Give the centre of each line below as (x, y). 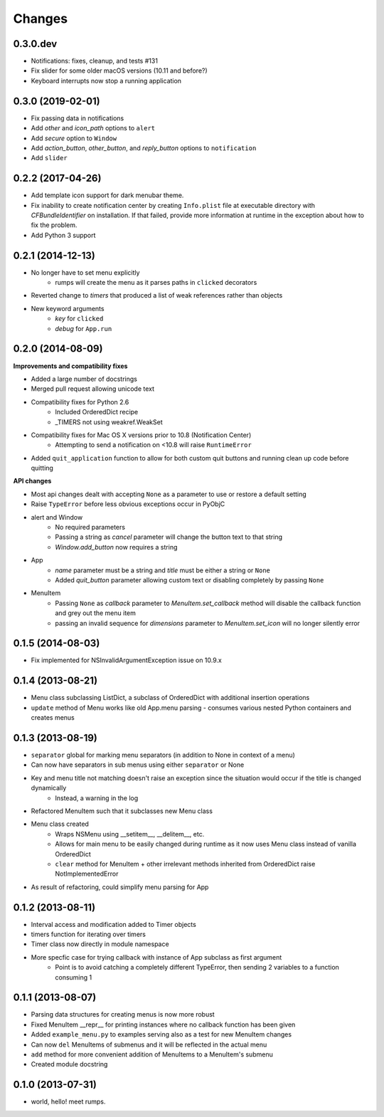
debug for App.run (84, 328)
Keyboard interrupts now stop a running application (106, 80)
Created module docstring (69, 1064)
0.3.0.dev (35, 44)
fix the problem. (54, 225)
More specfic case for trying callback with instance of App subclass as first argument (156, 957)
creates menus (53, 718)
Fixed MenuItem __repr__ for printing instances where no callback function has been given (163, 1024)
